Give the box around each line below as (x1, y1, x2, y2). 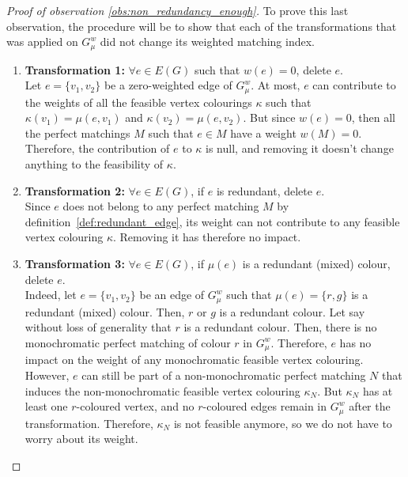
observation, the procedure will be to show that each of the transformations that (6, 17, 397, 34)
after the (349, 398, 391, 415)
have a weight (230, 124, 297, 141)
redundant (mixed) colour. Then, (25, 303, 185, 320)
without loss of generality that (25, 319, 172, 335)
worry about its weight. (25, 430, 138, 447)
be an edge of (139, 286, 205, 303)
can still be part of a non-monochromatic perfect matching (81, 366, 366, 383)
